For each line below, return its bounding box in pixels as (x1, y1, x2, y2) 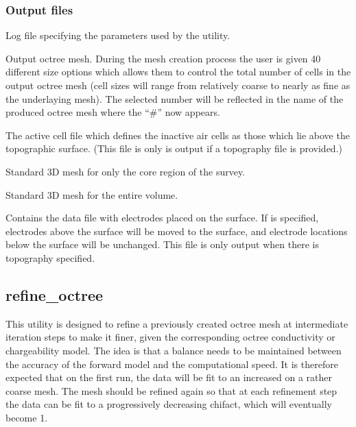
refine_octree (5, 284, 104, 305)
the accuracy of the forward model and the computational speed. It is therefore (5, 356, 338, 371)
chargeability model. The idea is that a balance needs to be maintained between (5, 343, 342, 357)
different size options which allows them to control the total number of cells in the (5, 64, 351, 79)
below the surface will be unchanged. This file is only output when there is (5, 237, 319, 252)
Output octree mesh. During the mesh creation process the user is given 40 (5, 51, 321, 65)
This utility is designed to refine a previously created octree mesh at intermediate (5, 316, 348, 330)
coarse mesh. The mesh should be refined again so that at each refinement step (5, 383, 337, 398)
